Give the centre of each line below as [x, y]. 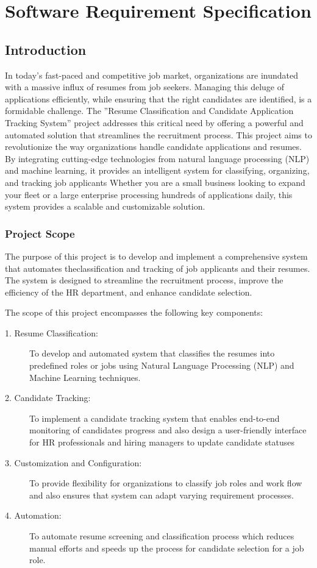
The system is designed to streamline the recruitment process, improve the [144, 280]
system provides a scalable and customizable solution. [105, 206]
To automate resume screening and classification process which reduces [162, 536]
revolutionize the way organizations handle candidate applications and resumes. [153, 147]
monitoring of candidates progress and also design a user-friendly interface [168, 430]
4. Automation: [33, 515]
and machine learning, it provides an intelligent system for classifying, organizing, [157, 170]
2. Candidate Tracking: [48, 398]
